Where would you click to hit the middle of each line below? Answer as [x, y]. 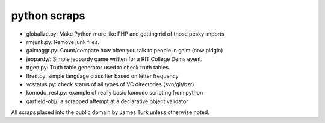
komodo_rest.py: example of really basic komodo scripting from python [115, 93]
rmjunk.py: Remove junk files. [63, 42]
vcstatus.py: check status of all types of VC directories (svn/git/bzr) [110, 84]
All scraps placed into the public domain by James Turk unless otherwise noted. [110, 112]
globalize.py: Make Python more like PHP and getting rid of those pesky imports [125, 34]
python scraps [48, 16]
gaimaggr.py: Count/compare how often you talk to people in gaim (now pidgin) [125, 51]
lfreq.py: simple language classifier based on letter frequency [102, 76]
